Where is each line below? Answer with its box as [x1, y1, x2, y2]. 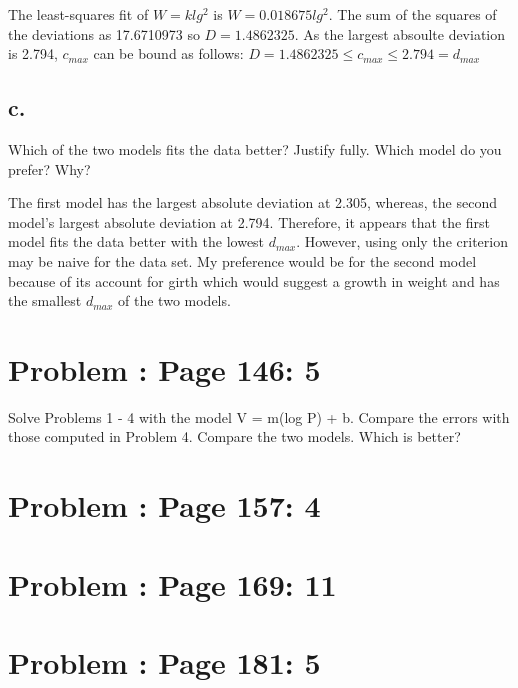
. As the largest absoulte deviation [294, 23, 506, 44]
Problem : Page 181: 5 [8, 641, 321, 682]
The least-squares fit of [8, 4, 149, 24]
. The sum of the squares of [328, 4, 497, 24]
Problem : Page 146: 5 [8, 348, 321, 389]
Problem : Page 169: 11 [8, 563, 337, 604]
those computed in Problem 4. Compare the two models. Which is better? [8, 426, 461, 447]
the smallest [8, 290, 82, 311]
